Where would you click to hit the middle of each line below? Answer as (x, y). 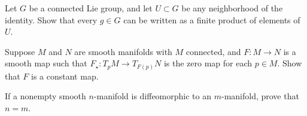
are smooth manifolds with (123, 51)
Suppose (20, 51)
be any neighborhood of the (232, 8)
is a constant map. (65, 76)
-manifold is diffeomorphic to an (153, 96)
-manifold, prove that (260, 96)
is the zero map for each (208, 63)
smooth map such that (46, 63)
